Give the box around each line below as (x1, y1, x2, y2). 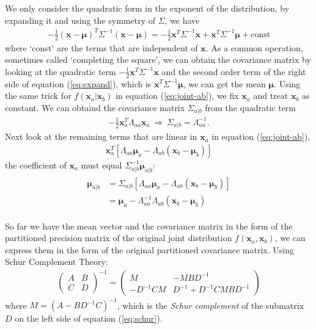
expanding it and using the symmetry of (5, 13, 155, 26)
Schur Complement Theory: (5, 255, 108, 268)
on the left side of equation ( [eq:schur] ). (15, 312, 163, 325)
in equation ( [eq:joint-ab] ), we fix (116, 89, 239, 102)
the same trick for (5, 89, 72, 102)
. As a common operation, (205, 41, 303, 54)
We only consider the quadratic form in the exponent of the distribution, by (5, 2, 290, 14)
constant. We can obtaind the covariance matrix (5, 101, 185, 114)
